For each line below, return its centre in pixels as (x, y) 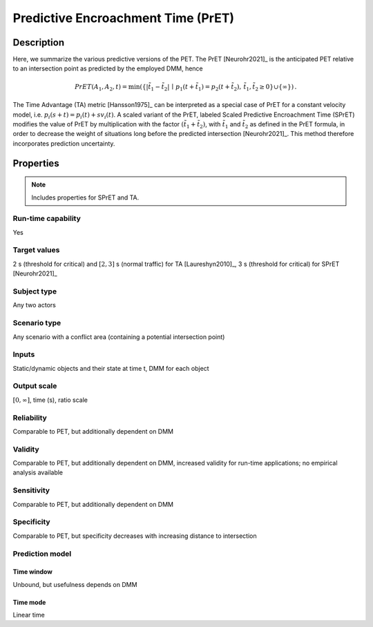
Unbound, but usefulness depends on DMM (75, 584)
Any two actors (35, 305)
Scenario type (37, 323)
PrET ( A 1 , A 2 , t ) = (101, 88)
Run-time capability (47, 219)
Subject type (35, 291)
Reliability (30, 418)
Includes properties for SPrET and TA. (85, 197)
